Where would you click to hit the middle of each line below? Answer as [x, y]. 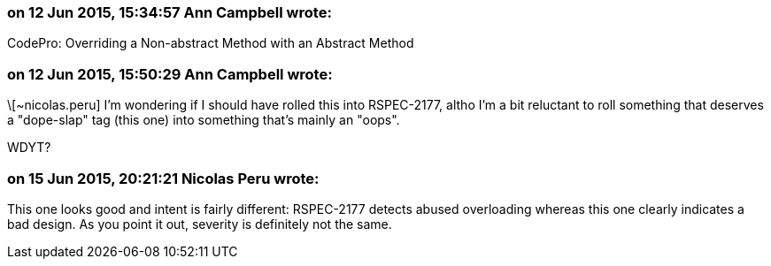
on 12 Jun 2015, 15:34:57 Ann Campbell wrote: [170, 12]
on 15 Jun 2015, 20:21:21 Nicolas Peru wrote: [163, 178]
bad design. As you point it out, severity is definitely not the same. [200, 224]
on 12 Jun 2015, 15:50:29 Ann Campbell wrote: [170, 74]
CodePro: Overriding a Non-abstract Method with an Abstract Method [211, 43]
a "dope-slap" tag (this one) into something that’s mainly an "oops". [204, 120]
